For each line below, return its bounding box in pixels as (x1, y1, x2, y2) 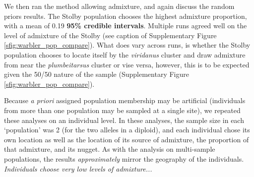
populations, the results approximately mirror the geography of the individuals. (4, 153, 244, 164)
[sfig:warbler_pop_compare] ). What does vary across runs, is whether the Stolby (4, 40, 251, 50)
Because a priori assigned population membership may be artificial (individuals (4, 95, 246, 106)
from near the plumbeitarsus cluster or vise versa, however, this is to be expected (4, 59, 250, 69)
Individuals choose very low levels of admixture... (4, 163, 152, 174)
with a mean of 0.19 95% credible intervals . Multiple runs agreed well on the (4, 20, 247, 31)
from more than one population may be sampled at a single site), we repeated (4, 105, 241, 115)
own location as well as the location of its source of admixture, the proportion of (4, 134, 249, 144)
